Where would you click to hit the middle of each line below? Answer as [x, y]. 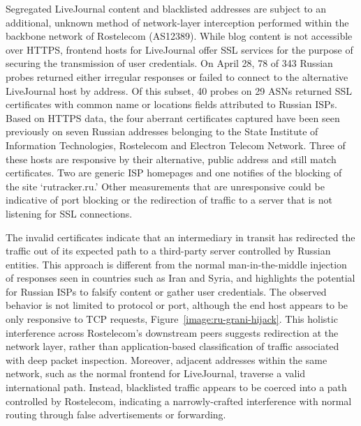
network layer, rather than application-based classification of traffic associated [172, 346]
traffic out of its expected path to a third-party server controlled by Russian [168, 251]
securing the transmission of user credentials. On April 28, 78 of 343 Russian [169, 63]
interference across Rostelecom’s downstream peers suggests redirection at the [172, 332]
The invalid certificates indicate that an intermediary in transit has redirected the [180, 237]
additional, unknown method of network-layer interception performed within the [177, 22]
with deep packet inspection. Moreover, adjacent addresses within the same [167, 359]
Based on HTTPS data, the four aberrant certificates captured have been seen [173, 117]
